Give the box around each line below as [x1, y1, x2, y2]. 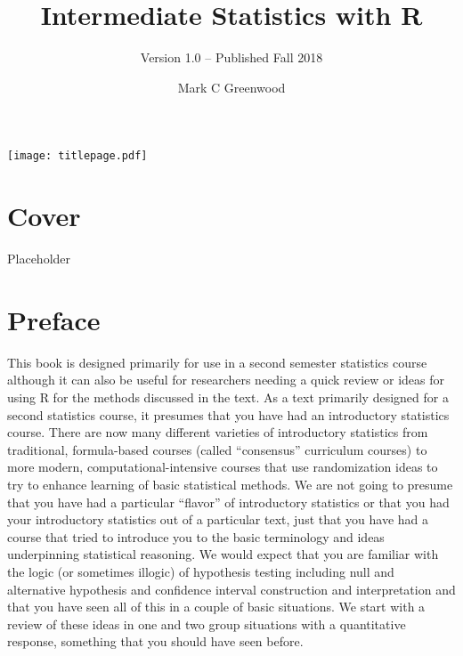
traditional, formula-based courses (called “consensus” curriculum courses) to [7, 440, 427, 458]
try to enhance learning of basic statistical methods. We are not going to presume [7, 474, 453, 493]
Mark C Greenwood [177, 77, 286, 96]
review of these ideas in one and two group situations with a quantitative [7, 614, 406, 633]
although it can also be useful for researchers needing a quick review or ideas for [7, 370, 445, 389]
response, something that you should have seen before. [7, 632, 304, 651]
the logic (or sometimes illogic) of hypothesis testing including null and [7, 562, 394, 580]
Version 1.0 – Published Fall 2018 [140, 48, 323, 67]
